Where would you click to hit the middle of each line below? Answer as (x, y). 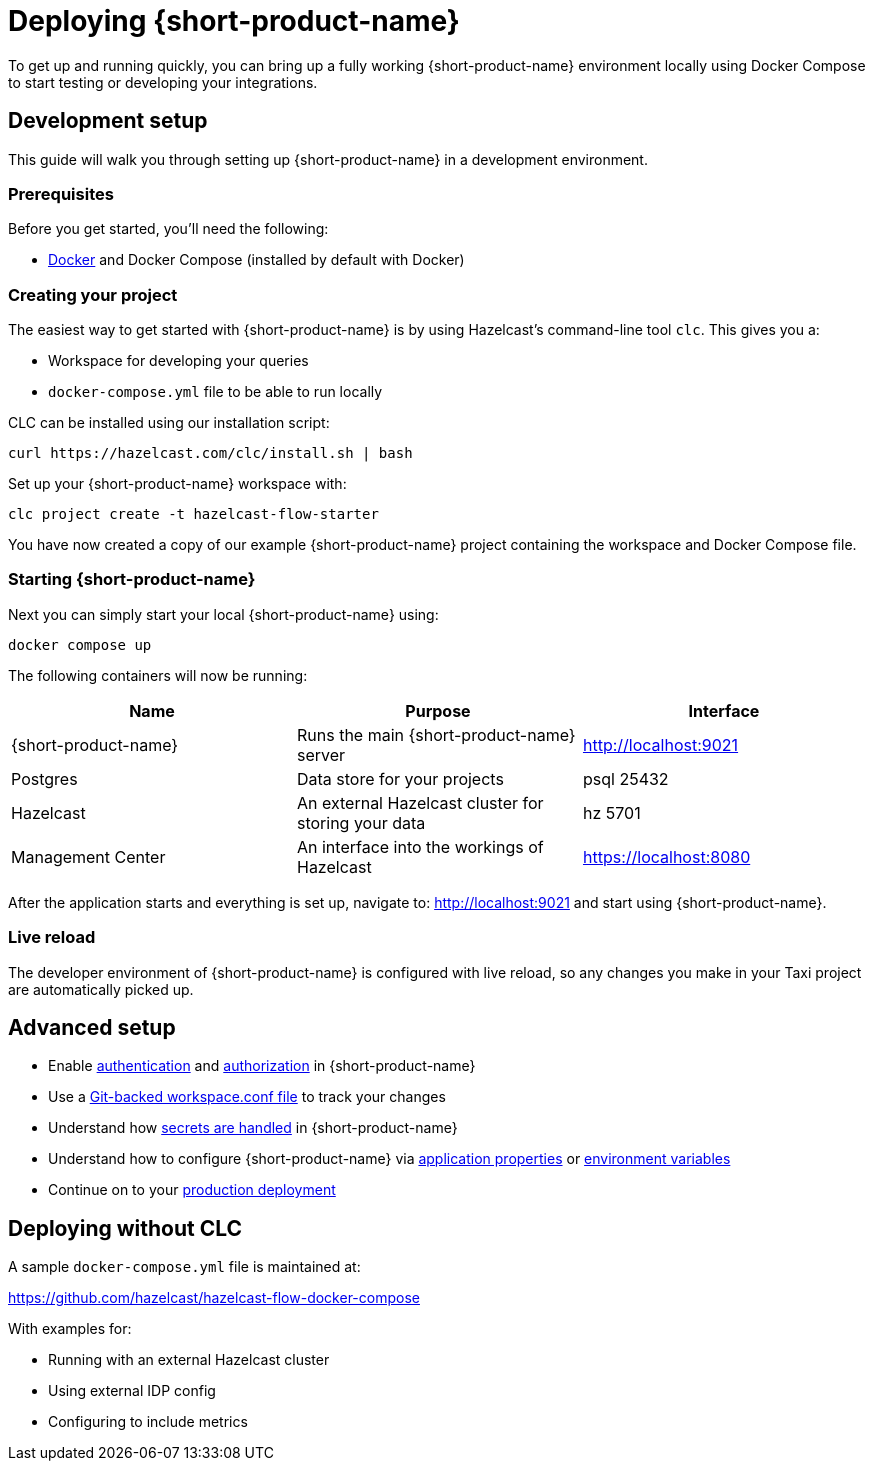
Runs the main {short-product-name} (436, 734)
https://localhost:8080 (666, 856)
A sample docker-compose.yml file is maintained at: (184, 1267)
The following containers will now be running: (158, 675)
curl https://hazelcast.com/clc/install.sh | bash (210, 453)
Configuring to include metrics (148, 1422)
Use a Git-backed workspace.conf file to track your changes (247, 1097)
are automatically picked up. (101, 989)
